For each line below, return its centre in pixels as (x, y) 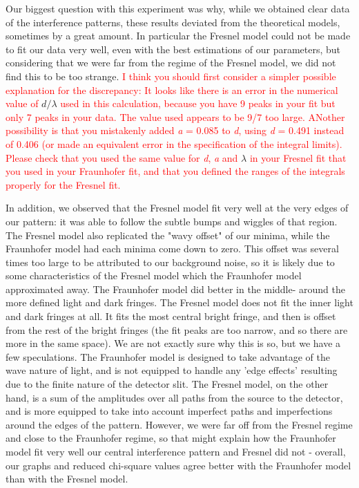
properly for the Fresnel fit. (63, 184)
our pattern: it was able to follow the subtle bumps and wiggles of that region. (172, 221)
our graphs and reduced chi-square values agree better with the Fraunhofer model (178, 465)
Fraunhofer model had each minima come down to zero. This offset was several (172, 248)
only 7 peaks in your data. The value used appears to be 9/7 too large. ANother (175, 116)
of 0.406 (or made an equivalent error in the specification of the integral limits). (174, 143)
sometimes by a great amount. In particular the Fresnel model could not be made (178, 36)
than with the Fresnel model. (67, 479)
